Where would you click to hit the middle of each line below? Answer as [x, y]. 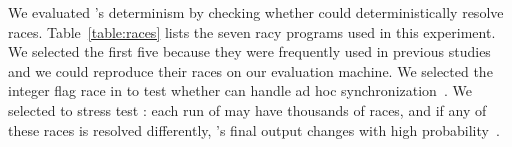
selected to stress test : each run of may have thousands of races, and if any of [247, 109]
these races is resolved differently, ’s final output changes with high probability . [254, 129]
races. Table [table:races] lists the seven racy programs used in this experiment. [252, 31]
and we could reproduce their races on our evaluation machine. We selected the [250, 70]
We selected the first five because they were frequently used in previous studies [249, 51]
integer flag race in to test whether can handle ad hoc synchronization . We [240, 90]
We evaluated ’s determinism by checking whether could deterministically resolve [256, 12]
